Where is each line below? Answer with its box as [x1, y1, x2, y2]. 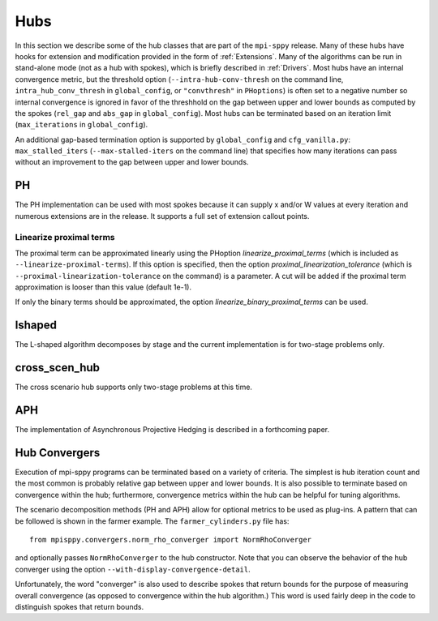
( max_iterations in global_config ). [15, 120, 148, 130]
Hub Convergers [15, 446, 101, 460]
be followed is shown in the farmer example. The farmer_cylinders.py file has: [15, 516, 290, 526]
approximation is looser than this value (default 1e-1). [15, 282, 192, 292]
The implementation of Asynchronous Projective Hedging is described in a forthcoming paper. [15, 425, 330, 435]
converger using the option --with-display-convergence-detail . [15, 564, 251, 574]
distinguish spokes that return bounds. [15, 602, 144, 611]
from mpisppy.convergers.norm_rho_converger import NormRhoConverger [29, 535, 312, 545]
